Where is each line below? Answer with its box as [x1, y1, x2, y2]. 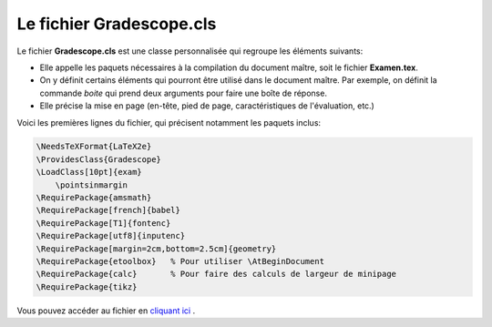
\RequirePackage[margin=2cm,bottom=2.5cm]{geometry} [36, 243, 277, 254]
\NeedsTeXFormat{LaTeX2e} [36, 141, 152, 152]
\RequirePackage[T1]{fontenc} [36, 218, 171, 228]
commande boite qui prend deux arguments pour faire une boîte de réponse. [39, 87, 328, 98]
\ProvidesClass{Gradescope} [36, 154, 161, 164]
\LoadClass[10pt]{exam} [36, 167, 143, 178]
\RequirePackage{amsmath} [36, 192, 152, 203]
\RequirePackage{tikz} [36, 281, 138, 291]
